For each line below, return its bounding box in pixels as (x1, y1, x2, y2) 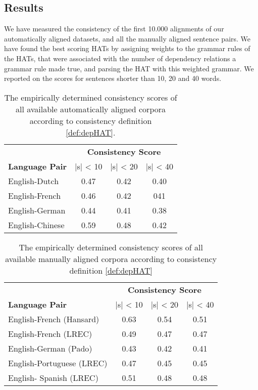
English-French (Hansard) (8, 313, 99, 325)
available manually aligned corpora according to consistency (5, 252, 217, 265)
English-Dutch (8, 175, 59, 187)
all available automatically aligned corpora (16, 103, 166, 115)
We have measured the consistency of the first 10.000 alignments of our (4, 23, 224, 34)
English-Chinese (8, 219, 65, 231)
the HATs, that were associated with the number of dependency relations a (4, 53, 236, 63)
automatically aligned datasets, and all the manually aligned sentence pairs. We (4, 33, 251, 44)
